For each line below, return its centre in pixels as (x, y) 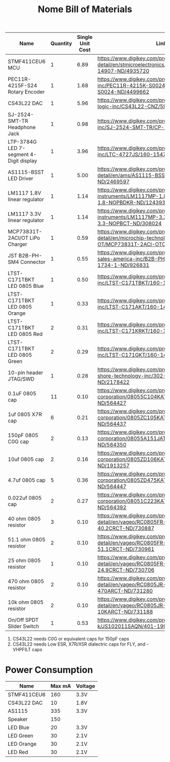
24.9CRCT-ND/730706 (126, 570)
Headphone (22, 128)
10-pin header (26, 373)
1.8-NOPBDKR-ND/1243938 (133, 202)
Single (84, 37)
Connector (33, 262)
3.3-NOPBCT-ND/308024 (130, 224)
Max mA (61, 686)
